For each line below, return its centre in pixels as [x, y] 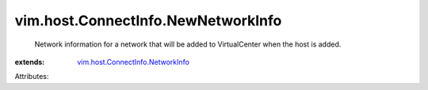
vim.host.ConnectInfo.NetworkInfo [134, 62]
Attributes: [32, 77]
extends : [30, 62]
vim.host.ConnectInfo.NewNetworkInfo [148, 21]
